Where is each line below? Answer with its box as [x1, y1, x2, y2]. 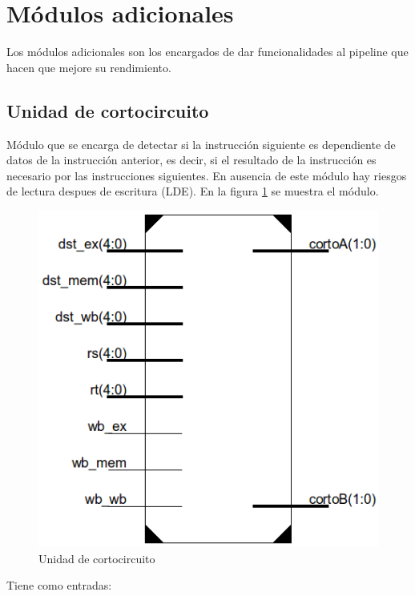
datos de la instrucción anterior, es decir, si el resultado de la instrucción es [6, 151, 377, 168]
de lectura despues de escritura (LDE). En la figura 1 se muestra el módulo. [6, 183, 379, 199]
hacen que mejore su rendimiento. [6, 58, 171, 75]
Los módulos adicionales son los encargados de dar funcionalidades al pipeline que [6, 43, 409, 60]
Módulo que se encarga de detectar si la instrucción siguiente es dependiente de [6, 135, 396, 152]
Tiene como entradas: [6, 577, 112, 594]
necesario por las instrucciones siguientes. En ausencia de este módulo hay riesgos [6, 167, 407, 183]
